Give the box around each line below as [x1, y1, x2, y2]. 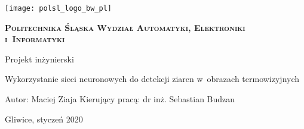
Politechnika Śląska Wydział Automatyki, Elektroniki [5, 21, 245, 33]
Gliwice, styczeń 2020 [5, 112, 83, 125]
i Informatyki [5, 33, 65, 45]
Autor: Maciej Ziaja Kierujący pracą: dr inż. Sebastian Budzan [5, 93, 235, 105]
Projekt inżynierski [5, 52, 74, 65]
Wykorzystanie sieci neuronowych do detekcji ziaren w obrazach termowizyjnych [5, 73, 300, 85]
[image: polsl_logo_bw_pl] [5, 4, 112, 12]
